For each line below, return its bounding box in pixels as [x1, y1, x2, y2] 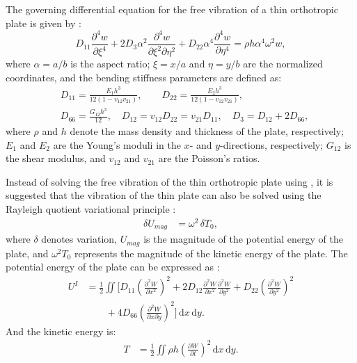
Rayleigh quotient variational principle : [6, 202, 176, 216]
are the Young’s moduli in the [53, 137, 181, 152]
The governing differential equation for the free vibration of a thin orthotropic [6, 2, 338, 16]
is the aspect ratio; [70, 56, 150, 71]
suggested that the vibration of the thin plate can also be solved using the [6, 188, 322, 202]
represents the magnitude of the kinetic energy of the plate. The [74, 245, 348, 260]
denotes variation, [41, 232, 117, 246]
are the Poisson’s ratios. [158, 151, 260, 166]
